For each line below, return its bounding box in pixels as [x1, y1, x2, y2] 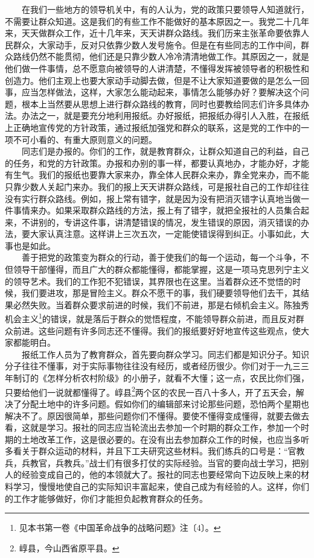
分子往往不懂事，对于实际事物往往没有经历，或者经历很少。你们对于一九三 [5, 360, 301, 372]
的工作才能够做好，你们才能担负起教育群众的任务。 [5, 492, 208, 504]
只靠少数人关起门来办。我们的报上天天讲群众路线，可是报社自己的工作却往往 [5, 180, 309, 192]
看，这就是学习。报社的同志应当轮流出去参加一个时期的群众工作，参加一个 [5, 421, 301, 434]
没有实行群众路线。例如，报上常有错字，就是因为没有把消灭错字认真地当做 [5, 192, 301, 204]
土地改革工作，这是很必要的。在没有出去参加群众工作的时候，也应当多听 [21, 433, 309, 445]
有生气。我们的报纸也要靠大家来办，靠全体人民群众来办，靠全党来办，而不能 [5, 168, 309, 181]
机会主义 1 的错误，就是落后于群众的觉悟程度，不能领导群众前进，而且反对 [5, 311, 296, 325]
